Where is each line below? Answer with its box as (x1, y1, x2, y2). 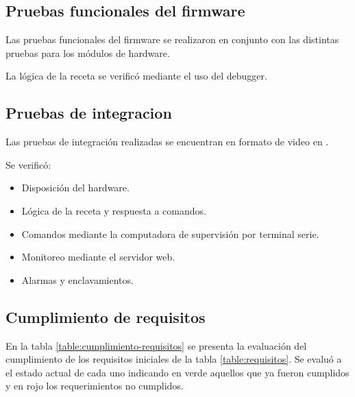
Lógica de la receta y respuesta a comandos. (21, 203, 206, 217)
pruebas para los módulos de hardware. (5, 45, 170, 60)
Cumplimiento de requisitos (5, 306, 206, 327)
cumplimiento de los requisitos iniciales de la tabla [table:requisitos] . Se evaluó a (5, 352, 342, 366)
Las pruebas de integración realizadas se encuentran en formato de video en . (5, 134, 329, 149)
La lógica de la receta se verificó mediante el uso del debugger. (5, 69, 267, 83)
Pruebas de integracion (5, 102, 172, 123)
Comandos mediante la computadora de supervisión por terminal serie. (21, 226, 319, 241)
